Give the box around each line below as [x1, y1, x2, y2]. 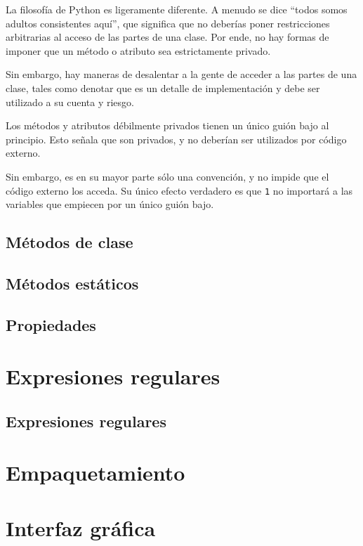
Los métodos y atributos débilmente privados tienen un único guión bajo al [6, 118, 329, 133]
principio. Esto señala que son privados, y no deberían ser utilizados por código [6, 131, 347, 146]
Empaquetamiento [6, 458, 185, 487]
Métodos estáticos [6, 272, 139, 294]
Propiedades [6, 313, 96, 335]
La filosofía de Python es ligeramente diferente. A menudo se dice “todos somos [6, 2, 348, 16]
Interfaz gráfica [6, 513, 156, 542]
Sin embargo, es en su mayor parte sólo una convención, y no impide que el [6, 169, 329, 183]
